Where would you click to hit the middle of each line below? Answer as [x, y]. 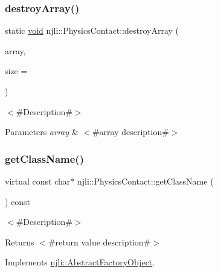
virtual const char [38, 181]
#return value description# [99, 242]
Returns [20, 242]
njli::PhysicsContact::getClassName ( [145, 181]
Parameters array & [42, 132]
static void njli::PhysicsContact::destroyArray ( [92, 30]
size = [16, 71]
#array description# [130, 132]
